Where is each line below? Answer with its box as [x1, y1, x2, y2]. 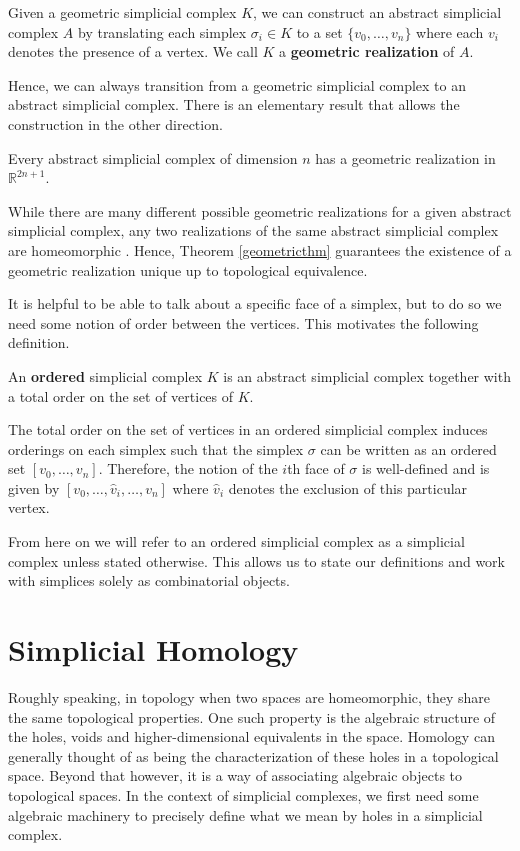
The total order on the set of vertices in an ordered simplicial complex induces [8, 419, 488, 440]
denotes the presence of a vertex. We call [8, 41, 258, 62]
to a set [296, 21, 343, 42]
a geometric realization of [279, 41, 455, 62]
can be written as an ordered [320, 438, 497, 459]
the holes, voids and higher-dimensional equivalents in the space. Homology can [8, 726, 495, 747]
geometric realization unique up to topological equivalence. [8, 259, 368, 280]
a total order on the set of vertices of [8, 385, 234, 406]
